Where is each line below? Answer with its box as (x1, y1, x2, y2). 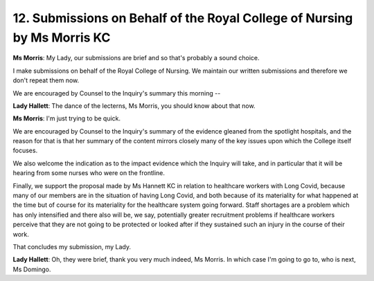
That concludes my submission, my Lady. (12, 242, 132, 251)
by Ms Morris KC (12, 30, 111, 45)
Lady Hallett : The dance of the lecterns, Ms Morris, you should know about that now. (12, 101, 256, 110)
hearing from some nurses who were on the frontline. (12, 169, 166, 177)
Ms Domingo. (12, 265, 51, 273)
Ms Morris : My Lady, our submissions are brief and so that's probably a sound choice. (12, 54, 260, 62)
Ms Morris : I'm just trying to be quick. (12, 114, 121, 123)
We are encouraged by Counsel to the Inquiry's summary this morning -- (12, 89, 221, 97)
